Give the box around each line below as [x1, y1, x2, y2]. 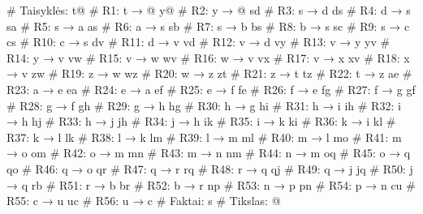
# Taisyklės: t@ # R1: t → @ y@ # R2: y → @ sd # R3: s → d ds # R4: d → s [6, 2, 411, 18]
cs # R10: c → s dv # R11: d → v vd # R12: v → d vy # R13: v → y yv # [6, 33, 391, 50]
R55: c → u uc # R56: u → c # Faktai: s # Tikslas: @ [6, 192, 281, 209]
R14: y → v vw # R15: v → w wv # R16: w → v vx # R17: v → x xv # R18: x [6, 49, 410, 66]
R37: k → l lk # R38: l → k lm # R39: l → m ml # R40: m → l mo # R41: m [6, 128, 402, 145]
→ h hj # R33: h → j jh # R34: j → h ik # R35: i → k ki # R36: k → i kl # [6, 113, 396, 130]
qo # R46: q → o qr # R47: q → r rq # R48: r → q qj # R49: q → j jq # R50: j [6, 160, 413, 177]
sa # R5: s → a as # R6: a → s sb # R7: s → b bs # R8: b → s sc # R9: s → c [6, 17, 410, 34]
